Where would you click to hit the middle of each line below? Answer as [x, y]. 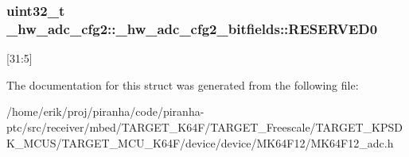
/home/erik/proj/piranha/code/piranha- [105, 111]
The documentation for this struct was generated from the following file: [183, 84]
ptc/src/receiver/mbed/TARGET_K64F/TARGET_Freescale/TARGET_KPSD [204, 126]
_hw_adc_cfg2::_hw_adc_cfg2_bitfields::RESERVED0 [192, 28]
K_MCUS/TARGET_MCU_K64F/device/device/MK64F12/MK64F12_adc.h [200, 142]
